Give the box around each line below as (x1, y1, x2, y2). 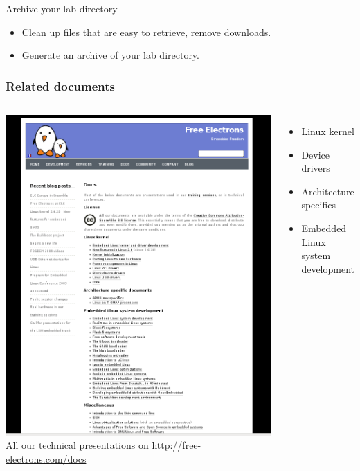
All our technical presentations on (6, 438, 149, 452)
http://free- (152, 438, 201, 452)
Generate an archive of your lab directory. (21, 48, 199, 62)
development (301, 261, 354, 276)
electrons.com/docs (6, 451, 87, 465)
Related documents (6, 77, 115, 94)
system (301, 248, 331, 263)
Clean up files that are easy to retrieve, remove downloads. (21, 24, 271, 39)
